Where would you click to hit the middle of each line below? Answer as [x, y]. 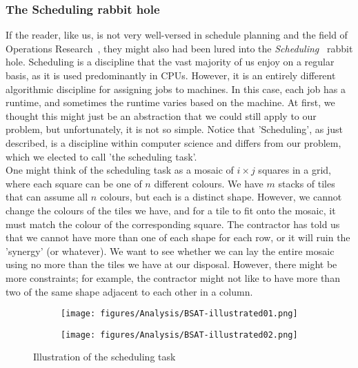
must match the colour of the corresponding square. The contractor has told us [173, 224]
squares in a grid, [295, 170]
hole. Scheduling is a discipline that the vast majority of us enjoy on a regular [170, 62]
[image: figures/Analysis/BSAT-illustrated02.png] [179, 335]
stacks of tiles [307, 183]
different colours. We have [209, 183]
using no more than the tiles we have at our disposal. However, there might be [171, 264]
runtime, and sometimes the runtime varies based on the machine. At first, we [170, 102]
